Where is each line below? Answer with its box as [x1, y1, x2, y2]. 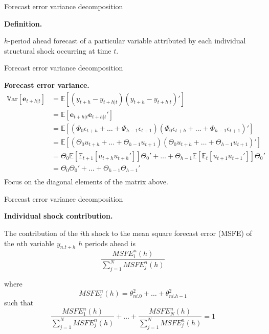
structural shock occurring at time [4, 45, 111, 56]
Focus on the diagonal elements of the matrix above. [4, 176, 168, 187]
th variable [20, 237, 55, 248]
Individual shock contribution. [4, 210, 113, 221]
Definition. [4, 18, 42, 29]
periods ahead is [84, 237, 136, 248]
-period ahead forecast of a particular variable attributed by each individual [8, 35, 246, 46]
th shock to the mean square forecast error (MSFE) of [82, 228, 252, 238]
